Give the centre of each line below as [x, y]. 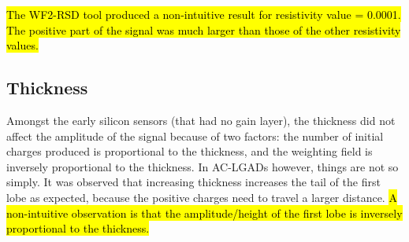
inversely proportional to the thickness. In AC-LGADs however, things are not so [203, 166]
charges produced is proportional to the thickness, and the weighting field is [190, 151]
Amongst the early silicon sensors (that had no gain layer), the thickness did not [201, 120]
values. [22, 45]
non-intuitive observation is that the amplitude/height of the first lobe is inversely [204, 213]
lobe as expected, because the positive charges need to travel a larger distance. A [202, 197]
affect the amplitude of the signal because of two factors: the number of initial [195, 136]
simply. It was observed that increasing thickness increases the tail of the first [193, 182]
